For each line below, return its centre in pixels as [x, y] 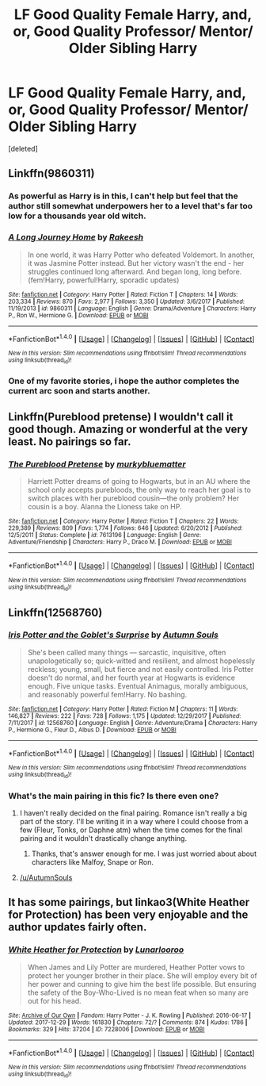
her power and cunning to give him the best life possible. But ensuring [142, 984]
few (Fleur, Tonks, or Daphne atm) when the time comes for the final [131, 830]
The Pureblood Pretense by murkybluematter [97, 464]
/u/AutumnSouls [46, 877]
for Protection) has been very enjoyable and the [128, 915]
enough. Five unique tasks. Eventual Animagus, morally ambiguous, [138, 686]
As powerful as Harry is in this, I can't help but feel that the [123, 196]
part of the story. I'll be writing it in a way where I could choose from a [134, 822]
